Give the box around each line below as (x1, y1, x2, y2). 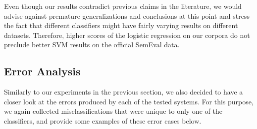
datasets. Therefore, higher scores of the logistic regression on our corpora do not (4, 30, 250, 40)
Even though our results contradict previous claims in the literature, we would (4, 1, 242, 11)
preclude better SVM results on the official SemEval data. (4, 39, 180, 50)
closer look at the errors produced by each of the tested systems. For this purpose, (4, 96, 254, 106)
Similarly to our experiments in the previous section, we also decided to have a (4, 87, 243, 97)
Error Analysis (4, 64, 81, 79)
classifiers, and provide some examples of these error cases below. (4, 115, 202, 126)
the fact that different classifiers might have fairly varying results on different (4, 20, 238, 31)
